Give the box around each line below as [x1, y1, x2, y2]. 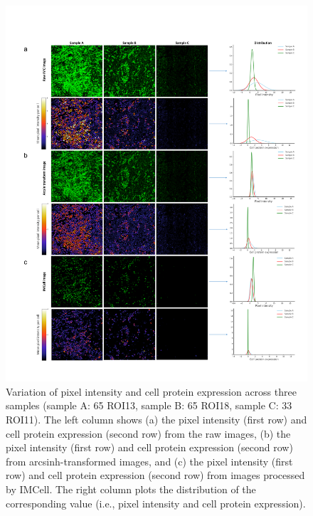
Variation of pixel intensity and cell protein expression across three [6, 384, 297, 399]
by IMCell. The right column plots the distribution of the [6, 481, 256, 496]
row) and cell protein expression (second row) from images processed [6, 468, 305, 483]
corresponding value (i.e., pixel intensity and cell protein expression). [6, 495, 306, 510]
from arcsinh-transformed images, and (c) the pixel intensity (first [6, 453, 293, 468]
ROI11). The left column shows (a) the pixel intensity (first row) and [6, 411, 307, 426]
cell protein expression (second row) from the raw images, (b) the [6, 426, 291, 441]
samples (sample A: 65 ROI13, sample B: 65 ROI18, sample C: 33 [6, 398, 292, 413]
